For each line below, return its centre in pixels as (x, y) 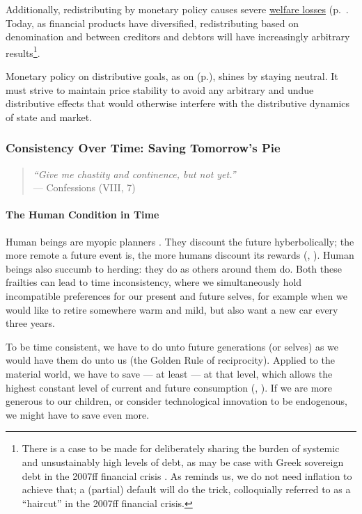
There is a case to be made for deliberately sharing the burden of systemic (181, 448)
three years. (30, 323)
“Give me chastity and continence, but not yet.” (134, 174)
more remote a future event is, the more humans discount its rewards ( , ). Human (180, 255)
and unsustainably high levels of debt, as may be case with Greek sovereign (183, 461)
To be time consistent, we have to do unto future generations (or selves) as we (172, 346)
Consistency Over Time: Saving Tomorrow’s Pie (143, 148)
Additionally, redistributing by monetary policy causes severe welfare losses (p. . (177, 9)
